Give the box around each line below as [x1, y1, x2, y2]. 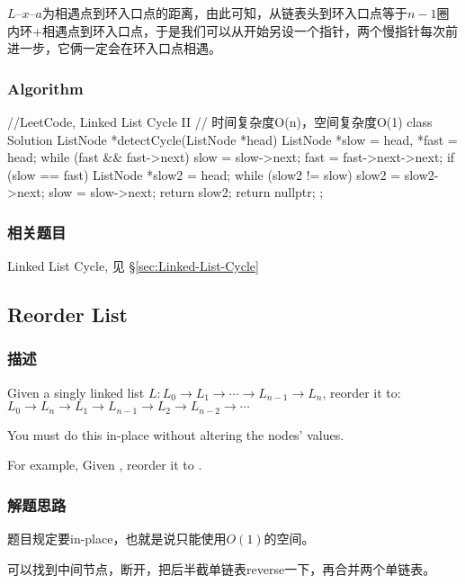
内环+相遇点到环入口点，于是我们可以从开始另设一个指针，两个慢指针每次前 [7, 21, 458, 40]
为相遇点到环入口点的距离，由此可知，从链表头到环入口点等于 [41, 4, 407, 22]
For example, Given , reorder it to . [7, 455, 202, 474]
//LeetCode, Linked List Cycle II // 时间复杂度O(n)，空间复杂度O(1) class [7, 112, 433, 130]
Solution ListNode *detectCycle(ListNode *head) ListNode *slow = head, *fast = [7, 130, 458, 148]
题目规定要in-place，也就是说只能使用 [7, 529, 227, 548]
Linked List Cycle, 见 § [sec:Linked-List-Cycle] [7, 256, 259, 275]
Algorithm [7, 76, 84, 99]
